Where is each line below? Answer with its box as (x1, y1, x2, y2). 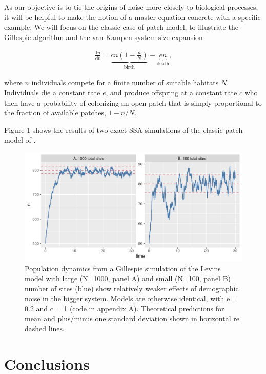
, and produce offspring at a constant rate (106, 87, 237, 97)
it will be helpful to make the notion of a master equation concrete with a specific (4, 11, 261, 22)
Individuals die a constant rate (4, 87, 100, 97)
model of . (4, 134, 36, 145)
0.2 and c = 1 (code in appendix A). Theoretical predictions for (25, 303, 224, 313)
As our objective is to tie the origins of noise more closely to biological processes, (4, 2, 258, 12)
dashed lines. (25, 323, 65, 334)
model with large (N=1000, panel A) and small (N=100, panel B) (25, 273, 231, 284)
